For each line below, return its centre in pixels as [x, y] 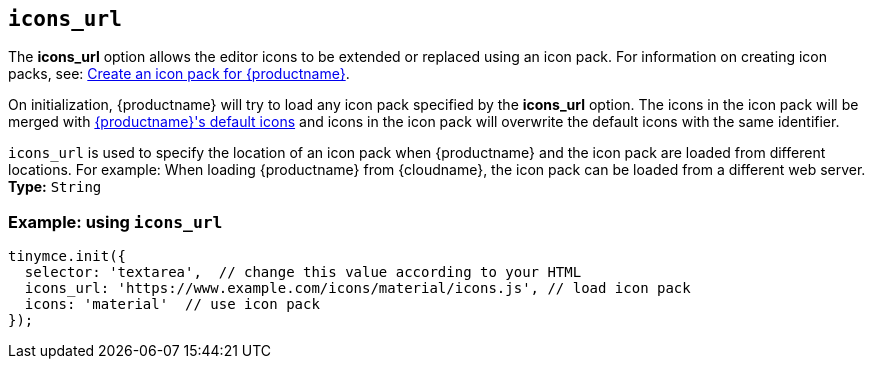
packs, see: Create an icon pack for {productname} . [179, 74]
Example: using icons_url [115, 221]
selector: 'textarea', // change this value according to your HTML [303, 272]
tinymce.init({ [67, 256]
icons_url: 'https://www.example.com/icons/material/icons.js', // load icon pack [357, 288]
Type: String [55, 187]
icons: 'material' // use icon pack [172, 304]
